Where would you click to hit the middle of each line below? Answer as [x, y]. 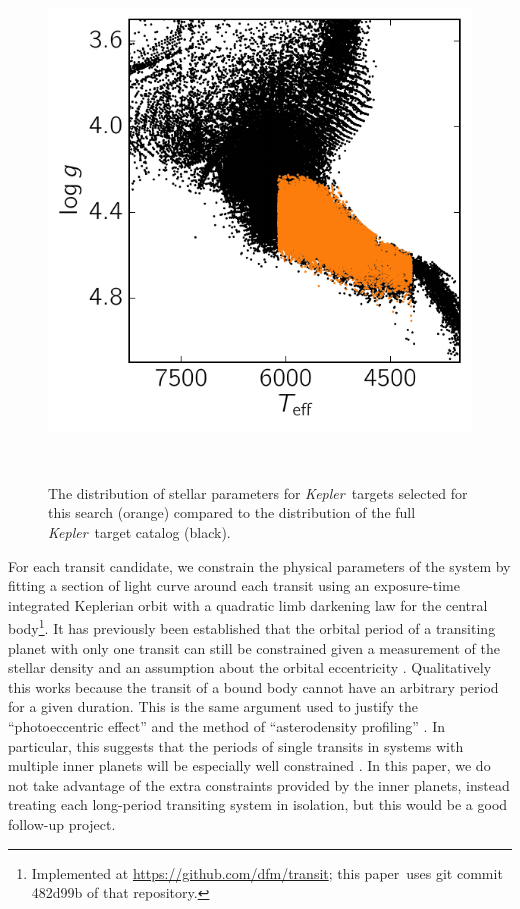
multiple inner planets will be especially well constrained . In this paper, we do [249, 765]
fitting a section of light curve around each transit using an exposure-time [234, 585]
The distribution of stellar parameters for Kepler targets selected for [258, 492]
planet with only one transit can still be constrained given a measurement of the [254, 647]
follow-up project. [62, 823]
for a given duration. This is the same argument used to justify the [213, 706]
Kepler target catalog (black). [139, 531]
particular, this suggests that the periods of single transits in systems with [236, 745]
